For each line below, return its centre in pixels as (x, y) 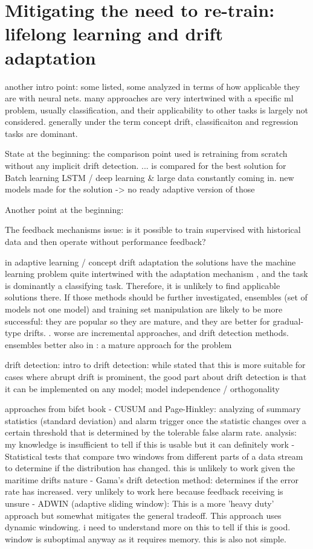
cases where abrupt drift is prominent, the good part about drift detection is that (156, 376)
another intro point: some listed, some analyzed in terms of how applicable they (153, 86)
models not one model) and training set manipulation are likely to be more (144, 309)
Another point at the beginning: (64, 209)
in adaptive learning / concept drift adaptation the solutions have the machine (150, 262)
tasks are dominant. (41, 133)
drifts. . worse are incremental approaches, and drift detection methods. (156, 333)
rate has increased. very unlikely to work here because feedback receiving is (144, 491)
